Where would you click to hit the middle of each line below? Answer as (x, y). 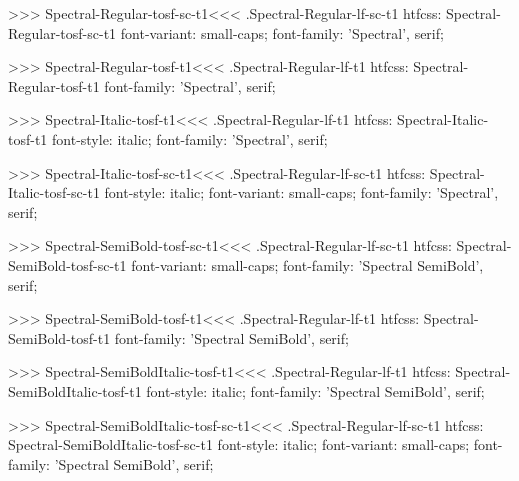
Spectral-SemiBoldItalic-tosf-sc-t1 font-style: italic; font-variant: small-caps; (239, 444)
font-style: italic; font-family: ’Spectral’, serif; (190, 138)
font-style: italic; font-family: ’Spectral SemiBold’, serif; (315, 390)
